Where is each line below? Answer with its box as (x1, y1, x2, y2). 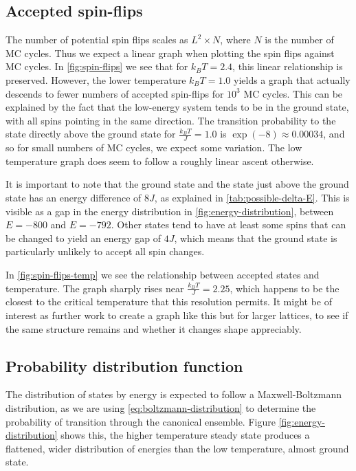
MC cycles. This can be (243, 86, 343, 100)
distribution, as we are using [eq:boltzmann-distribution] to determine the (5, 400, 316, 415)
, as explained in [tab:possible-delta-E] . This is (154, 190, 350, 204)
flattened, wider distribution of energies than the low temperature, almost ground (5, 441, 349, 455)
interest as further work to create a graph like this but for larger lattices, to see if (5, 307, 348, 322)
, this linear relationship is (232, 59, 343, 74)
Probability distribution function (5, 355, 243, 376)
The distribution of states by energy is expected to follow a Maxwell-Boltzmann (5, 387, 342, 402)
